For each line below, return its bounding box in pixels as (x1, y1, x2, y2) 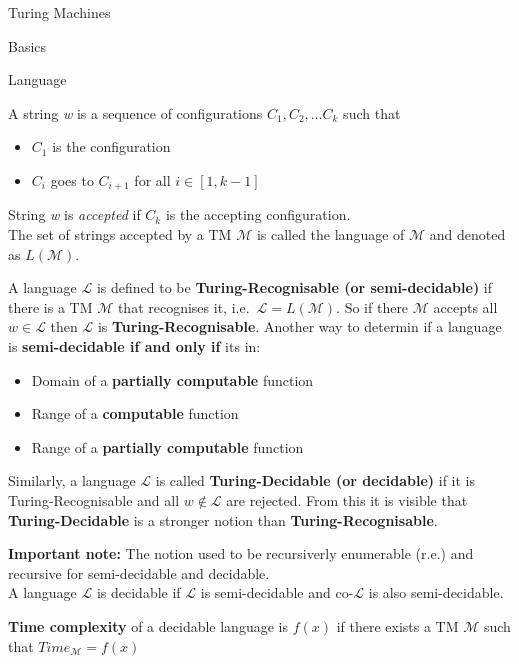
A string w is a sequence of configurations (8, 102, 263, 123)
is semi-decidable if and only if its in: (8, 335, 261, 356)
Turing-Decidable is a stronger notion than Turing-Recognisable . (8, 509, 438, 530)
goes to (50, 169, 94, 190)
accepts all (433, 296, 498, 317)
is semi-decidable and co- (200, 582, 354, 603)
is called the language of (256, 224, 405, 245)
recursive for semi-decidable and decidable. (8, 562, 270, 583)
